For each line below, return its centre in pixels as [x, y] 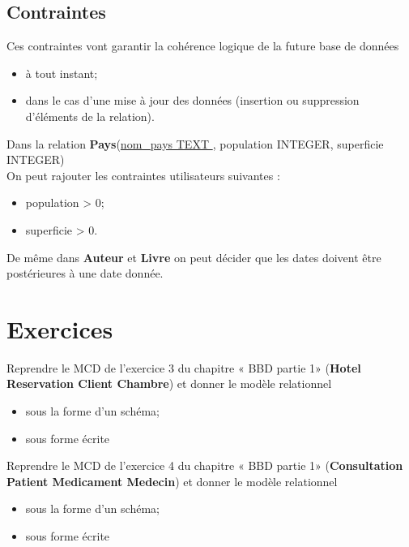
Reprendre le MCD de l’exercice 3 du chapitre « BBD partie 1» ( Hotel [184, 367]
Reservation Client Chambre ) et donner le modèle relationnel [169, 383]
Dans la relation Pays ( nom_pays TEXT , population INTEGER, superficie [195, 143]
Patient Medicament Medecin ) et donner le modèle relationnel [172, 481]
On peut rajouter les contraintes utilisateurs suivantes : [143, 175]
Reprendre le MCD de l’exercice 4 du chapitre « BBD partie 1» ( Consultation [205, 465]
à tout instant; [62, 73]
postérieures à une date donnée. [85, 273]
